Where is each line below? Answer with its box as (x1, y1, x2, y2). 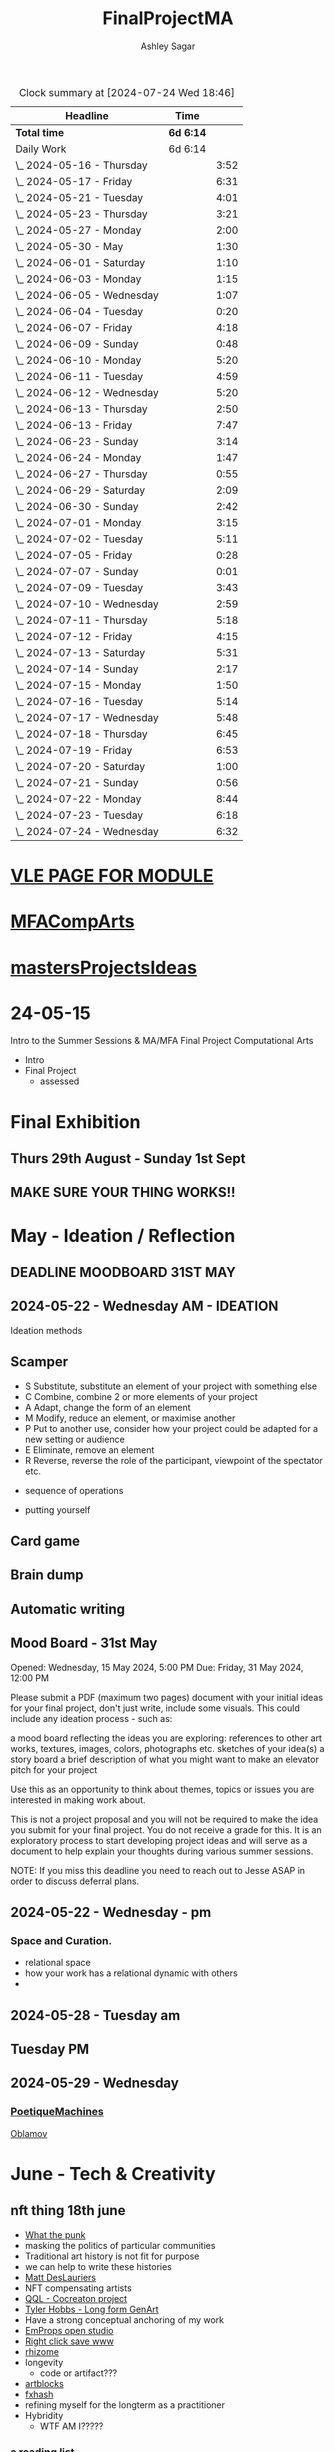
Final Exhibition (10, 1110, 141, 1133)
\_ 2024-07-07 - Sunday (15, 564, 139, 578)
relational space (24, 1957, 92, 1969)
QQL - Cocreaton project (24, 2292, 128, 2304)
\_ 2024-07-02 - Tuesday (15, 532, 143, 546)
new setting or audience (24, 1433, 125, 1445)
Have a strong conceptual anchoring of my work (24, 2313, 225, 2326)
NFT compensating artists (24, 2282, 132, 2294)
